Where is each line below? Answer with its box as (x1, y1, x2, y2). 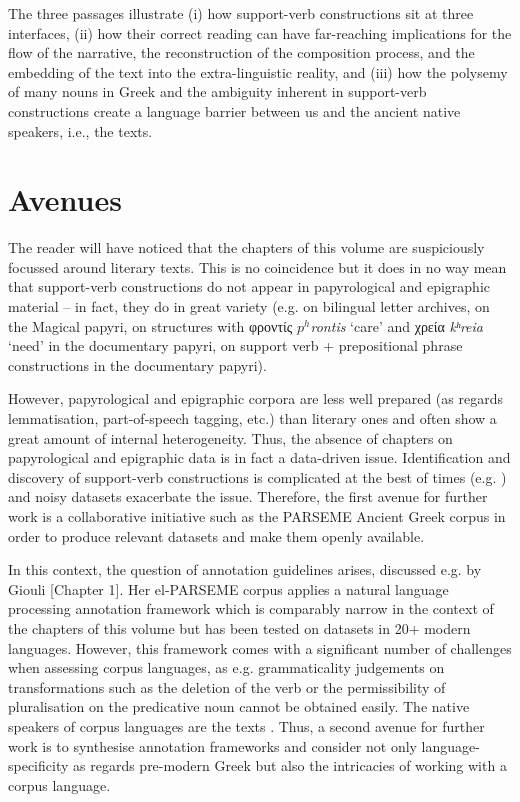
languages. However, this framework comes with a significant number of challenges (8, 637, 512, 658)
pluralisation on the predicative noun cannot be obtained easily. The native (8, 696, 470, 717)
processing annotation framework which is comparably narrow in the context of (8, 598, 494, 619)
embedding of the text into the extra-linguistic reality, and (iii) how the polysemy (8, 61, 508, 82)
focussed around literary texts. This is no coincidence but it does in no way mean (8, 256, 507, 277)
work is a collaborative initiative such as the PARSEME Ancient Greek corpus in (8, 506, 506, 526)
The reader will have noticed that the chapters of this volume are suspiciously (8, 237, 485, 258)
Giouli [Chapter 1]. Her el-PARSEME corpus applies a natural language (8, 578, 449, 599)
